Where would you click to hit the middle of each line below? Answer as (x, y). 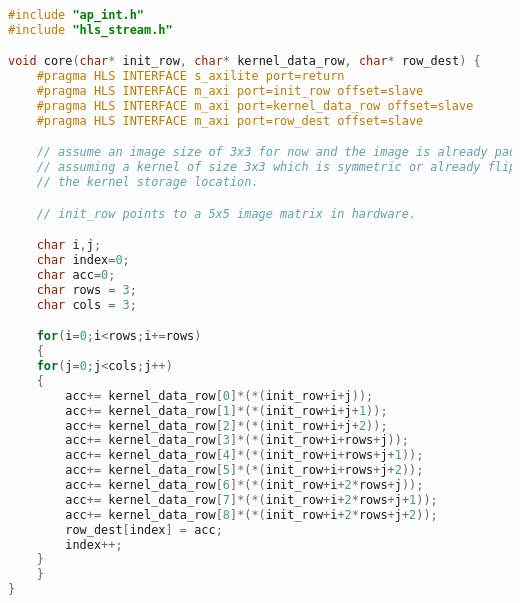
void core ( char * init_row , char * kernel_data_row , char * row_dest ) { (244, 61)
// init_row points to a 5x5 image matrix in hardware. (226, 213)
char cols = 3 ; (86, 304)
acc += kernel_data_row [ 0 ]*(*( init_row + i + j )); (219, 395)
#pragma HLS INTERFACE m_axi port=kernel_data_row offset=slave (255, 106)
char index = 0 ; (83, 260)
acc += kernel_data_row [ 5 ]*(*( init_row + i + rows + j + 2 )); (244, 470)
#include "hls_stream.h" (90, 29)
